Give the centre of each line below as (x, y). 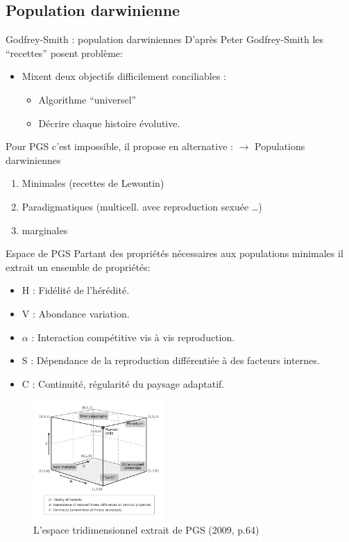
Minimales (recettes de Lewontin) (93, 183)
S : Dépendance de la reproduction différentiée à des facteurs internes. (171, 360)
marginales (45, 230)
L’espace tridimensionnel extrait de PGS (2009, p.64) (146, 530)
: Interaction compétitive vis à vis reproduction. (133, 337)
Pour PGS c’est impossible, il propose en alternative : (119, 146)
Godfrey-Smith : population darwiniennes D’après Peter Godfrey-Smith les (165, 39)
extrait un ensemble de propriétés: (78, 266)
